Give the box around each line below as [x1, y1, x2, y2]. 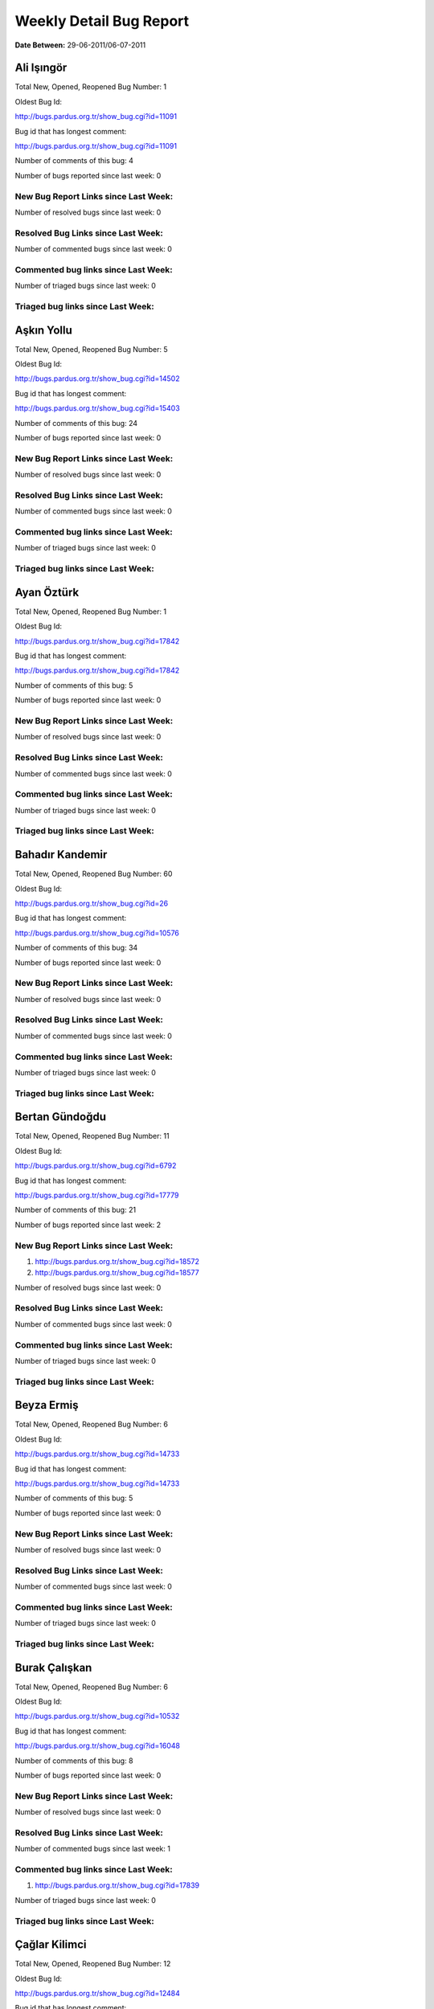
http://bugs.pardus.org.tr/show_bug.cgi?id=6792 [14, 1161, 177, 1171]
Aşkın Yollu [14, 323, 72, 337]
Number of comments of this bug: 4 [14, 156, 134, 166]
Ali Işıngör [14, 61, 68, 75]
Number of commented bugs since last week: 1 [14, 1844, 170, 1854]
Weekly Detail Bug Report [14, 12, 190, 30]
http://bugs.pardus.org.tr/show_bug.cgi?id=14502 [14, 374, 180, 383]
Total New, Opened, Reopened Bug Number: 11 [14, 1131, 170, 1141]
